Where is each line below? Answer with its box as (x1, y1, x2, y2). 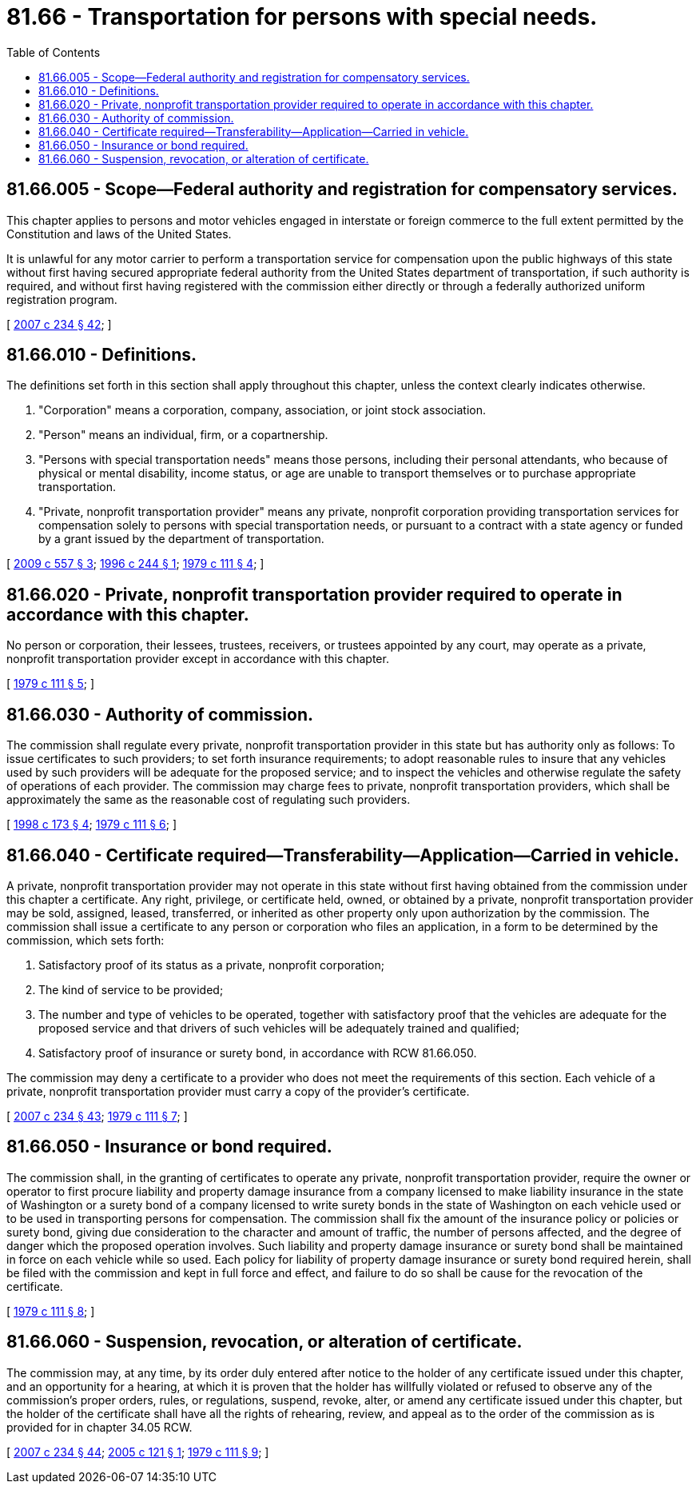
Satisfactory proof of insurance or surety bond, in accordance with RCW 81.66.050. (38, 1045, 477, 1060)
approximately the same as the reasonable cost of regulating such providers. (6, 793, 411, 807)
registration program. (6, 292, 117, 306)
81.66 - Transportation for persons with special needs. (6, 3, 598, 30)
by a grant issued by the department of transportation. (38, 532, 324, 546)
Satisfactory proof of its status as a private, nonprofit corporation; (38, 957, 384, 972)
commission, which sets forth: (6, 933, 165, 947)
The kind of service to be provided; (38, 982, 224, 997)
